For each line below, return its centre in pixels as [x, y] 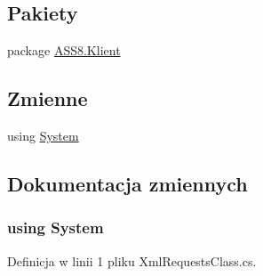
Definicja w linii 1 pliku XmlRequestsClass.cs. [132, 260]
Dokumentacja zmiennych [128, 183]
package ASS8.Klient [64, 50]
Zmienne [48, 98]
